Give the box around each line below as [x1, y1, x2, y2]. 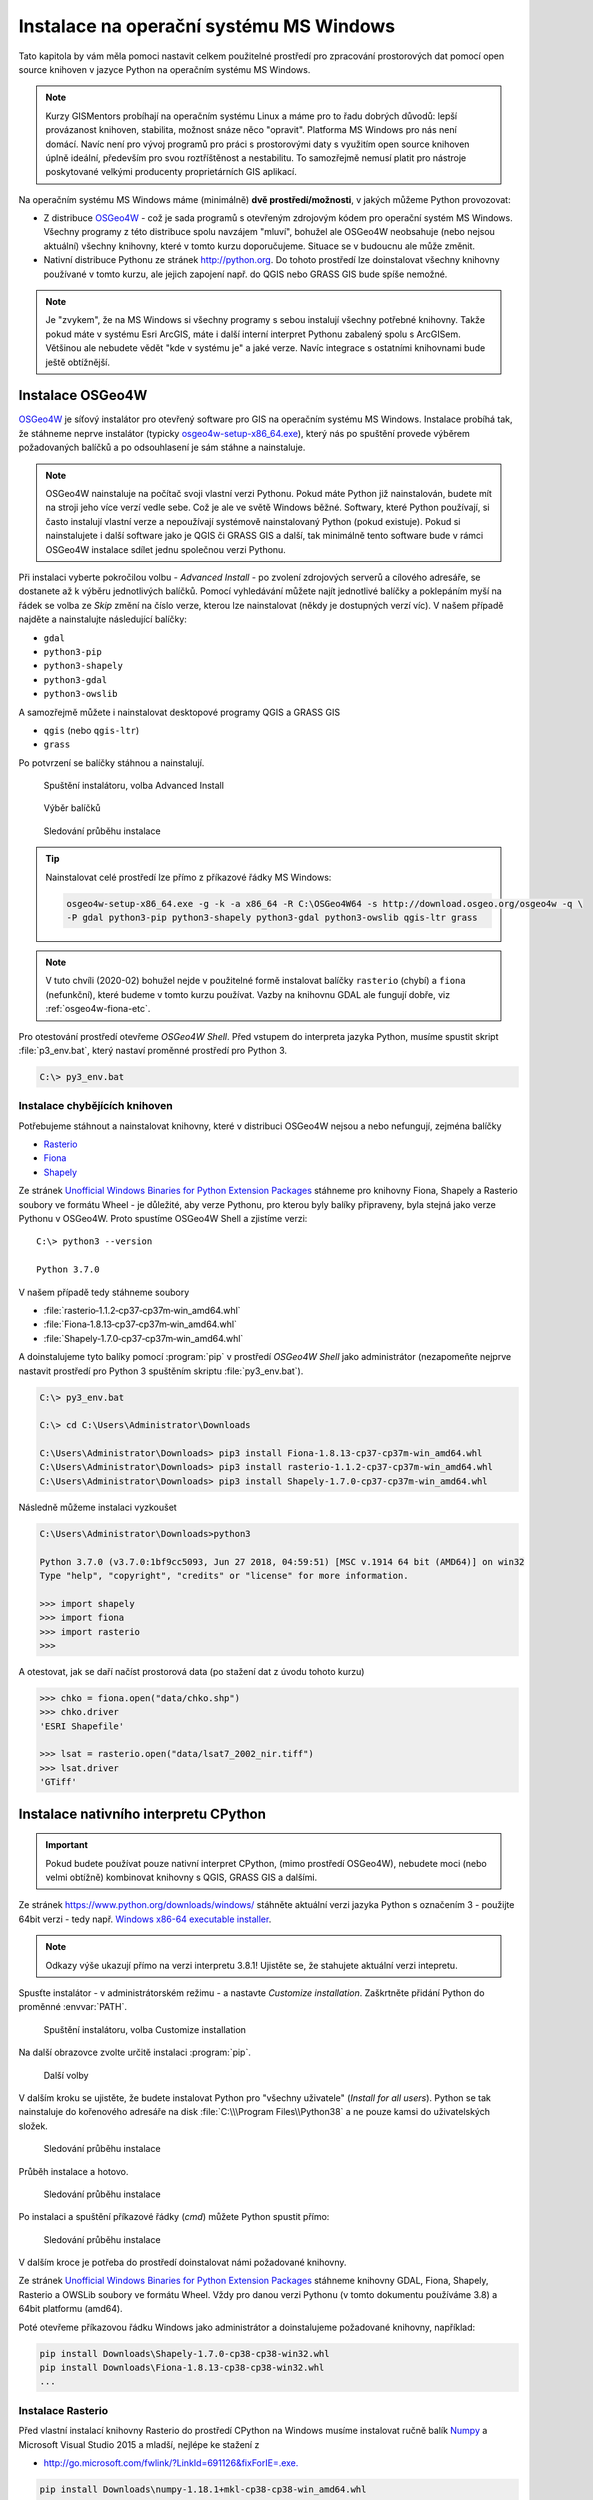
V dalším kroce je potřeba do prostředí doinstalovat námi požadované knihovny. [18, 2256, 347, 2269]
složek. [18, 2120, 49, 2132]
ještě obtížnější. [45, 356, 110, 368]
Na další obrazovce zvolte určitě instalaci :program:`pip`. [18, 2046, 252, 2059]
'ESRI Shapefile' [39, 1720, 125, 1732]
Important [45, 1839, 89, 1851]
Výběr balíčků [43, 802, 101, 814]
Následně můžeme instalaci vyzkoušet [18, 1501, 177, 1513]
